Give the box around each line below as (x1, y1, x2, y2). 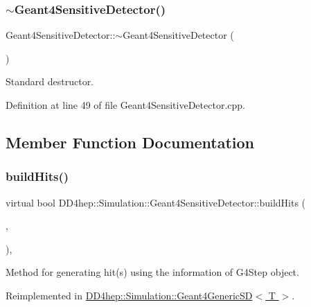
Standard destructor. (6, 74, 94, 89)
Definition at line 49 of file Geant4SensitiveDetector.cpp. (6, 98, 245, 112)
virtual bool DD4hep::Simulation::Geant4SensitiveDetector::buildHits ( (6, 195, 306, 209)
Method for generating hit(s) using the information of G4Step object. (6, 265, 299, 279)
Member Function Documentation (6, 131, 255, 152)
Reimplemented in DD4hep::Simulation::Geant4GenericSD (6, 288, 253, 302)
